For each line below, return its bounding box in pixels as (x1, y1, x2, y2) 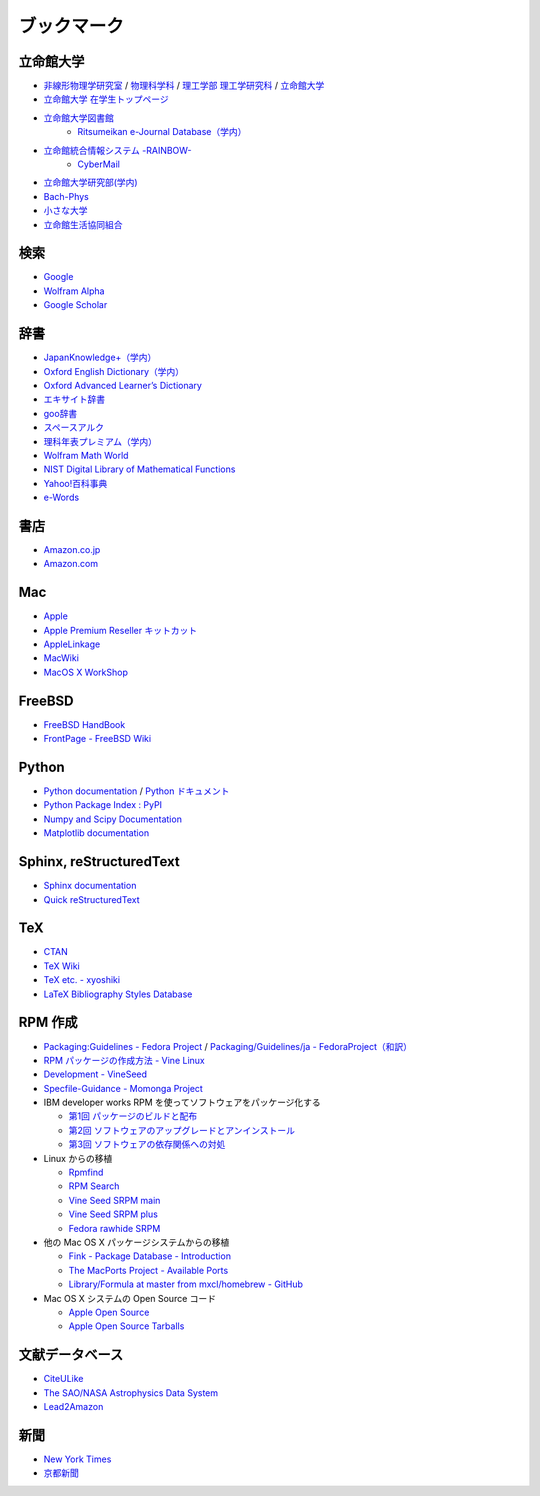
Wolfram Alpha (43, 285, 105, 297)
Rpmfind (68, 1166, 104, 1179)
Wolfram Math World (43, 449, 129, 461)
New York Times (43, 1453, 112, 1465)
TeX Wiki (43, 960, 80, 972)
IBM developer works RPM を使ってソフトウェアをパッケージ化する (43, 1096, 322, 1109)
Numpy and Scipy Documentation (43, 813, 182, 825)
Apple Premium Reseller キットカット (43, 624, 198, 636)
